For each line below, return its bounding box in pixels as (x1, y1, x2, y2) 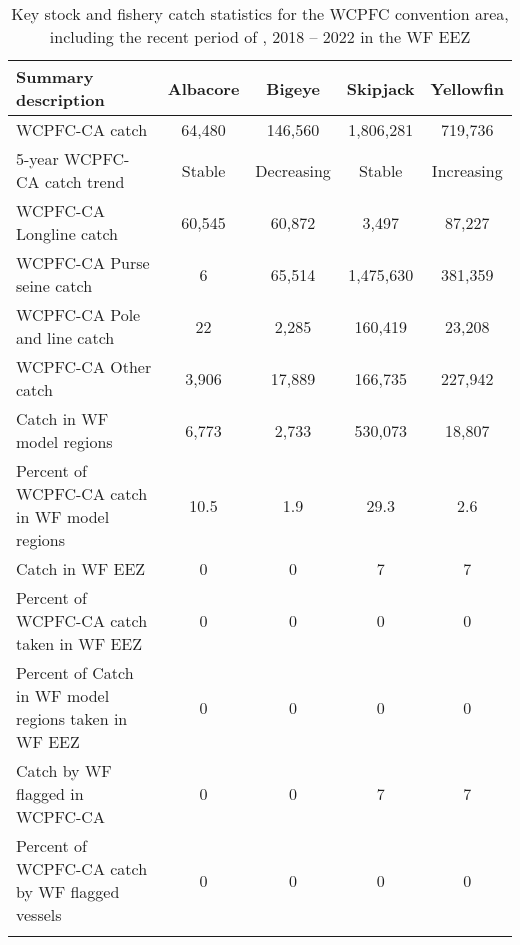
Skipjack (346, 76, 415, 100)
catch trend (44, 170, 125, 193)
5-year (16, 147, 59, 170)
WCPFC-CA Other (16, 355, 152, 378)
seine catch (16, 274, 93, 297)
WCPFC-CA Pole (16, 303, 141, 326)
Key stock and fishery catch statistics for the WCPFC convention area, (11, 2, 509, 25)
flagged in (16, 782, 84, 805)
